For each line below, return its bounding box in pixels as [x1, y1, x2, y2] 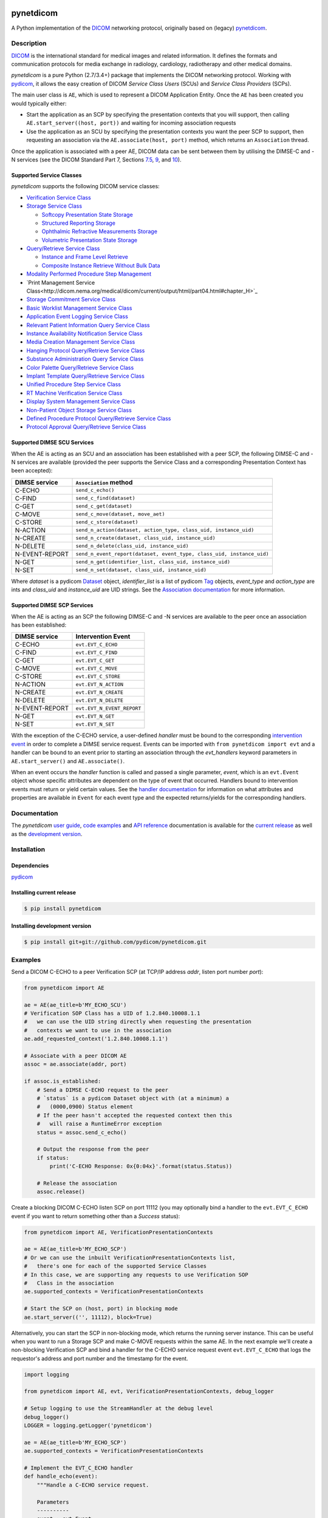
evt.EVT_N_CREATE [75, 689, 124, 695]
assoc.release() [36, 1188, 85, 1196]
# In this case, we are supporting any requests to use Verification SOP [24, 1271, 248, 1278]
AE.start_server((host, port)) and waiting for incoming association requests [26, 119, 236, 127]
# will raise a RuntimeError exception [36, 1120, 162, 1128]
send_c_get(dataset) [75, 503, 133, 509]
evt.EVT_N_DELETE [75, 697, 124, 704]
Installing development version [11, 922, 92, 930]
